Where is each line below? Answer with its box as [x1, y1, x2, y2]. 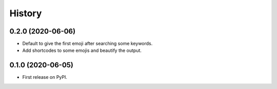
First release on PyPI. [22, 74, 68, 80]
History [9, 8, 42, 19]
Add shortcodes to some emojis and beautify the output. [22, 47, 142, 53]
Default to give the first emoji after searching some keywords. [22, 41, 153, 47]
